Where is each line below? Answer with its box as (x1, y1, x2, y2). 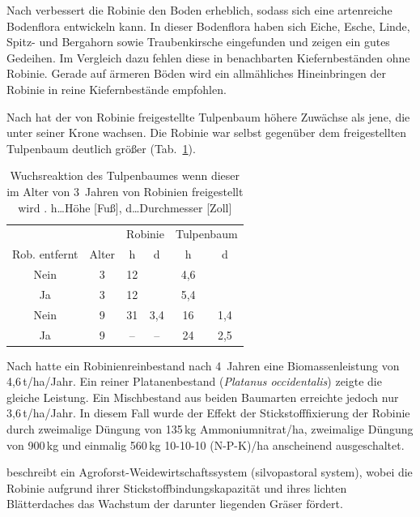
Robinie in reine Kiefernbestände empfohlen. (6, 80, 227, 97)
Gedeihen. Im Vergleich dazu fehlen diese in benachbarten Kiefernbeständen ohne (6, 49, 410, 66)
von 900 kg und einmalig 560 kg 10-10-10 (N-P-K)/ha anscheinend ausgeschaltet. (6, 436, 405, 453)
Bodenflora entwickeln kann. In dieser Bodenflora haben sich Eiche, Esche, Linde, (6, 17, 410, 34)
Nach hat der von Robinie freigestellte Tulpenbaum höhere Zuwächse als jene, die (6, 108, 410, 125)
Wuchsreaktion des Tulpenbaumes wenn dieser (10, 167, 240, 184)
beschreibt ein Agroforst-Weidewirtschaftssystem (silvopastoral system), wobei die (6, 464, 413, 481)
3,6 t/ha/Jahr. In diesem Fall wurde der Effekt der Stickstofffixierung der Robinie (6, 404, 410, 421)
